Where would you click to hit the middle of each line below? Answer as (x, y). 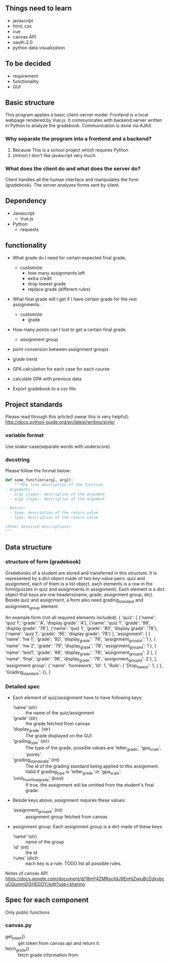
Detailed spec (23, 686)
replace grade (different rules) (59, 289)
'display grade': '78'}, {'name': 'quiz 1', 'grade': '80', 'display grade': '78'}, (82, 628)
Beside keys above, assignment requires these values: (69, 800)
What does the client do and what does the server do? (73, 168)
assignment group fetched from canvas (66, 817)
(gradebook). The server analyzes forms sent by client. (62, 185)
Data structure (29, 547)
